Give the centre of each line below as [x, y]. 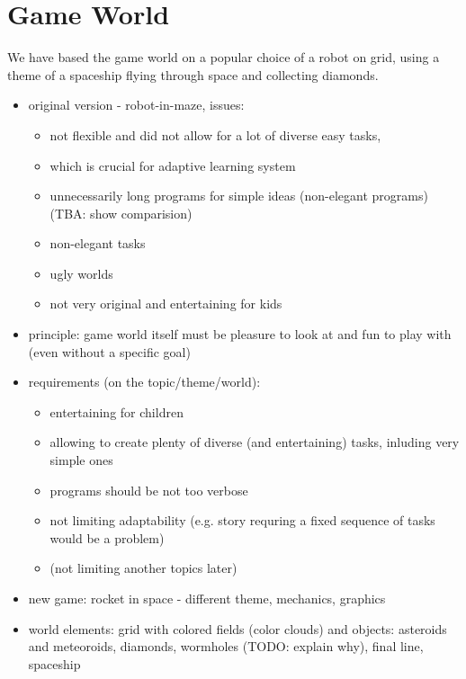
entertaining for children [116, 411]
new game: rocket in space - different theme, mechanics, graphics [207, 598]
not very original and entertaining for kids [166, 304]
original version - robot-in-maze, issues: [136, 105]
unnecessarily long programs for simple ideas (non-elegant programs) [239, 196]
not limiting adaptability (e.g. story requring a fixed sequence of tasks [242, 520]
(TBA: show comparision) [121, 213]
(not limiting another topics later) [143, 568]
